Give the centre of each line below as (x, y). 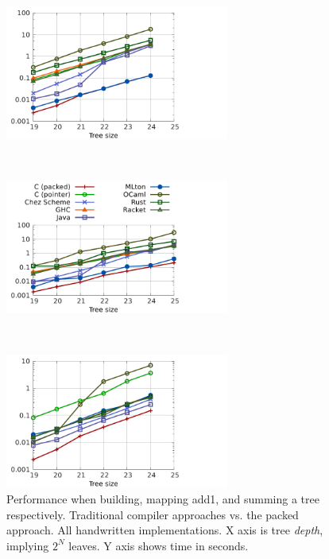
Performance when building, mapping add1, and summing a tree (163, 499)
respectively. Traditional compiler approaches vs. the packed (153, 514)
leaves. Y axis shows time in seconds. (159, 545)
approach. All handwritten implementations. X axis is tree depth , (165, 530)
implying (28, 545)
